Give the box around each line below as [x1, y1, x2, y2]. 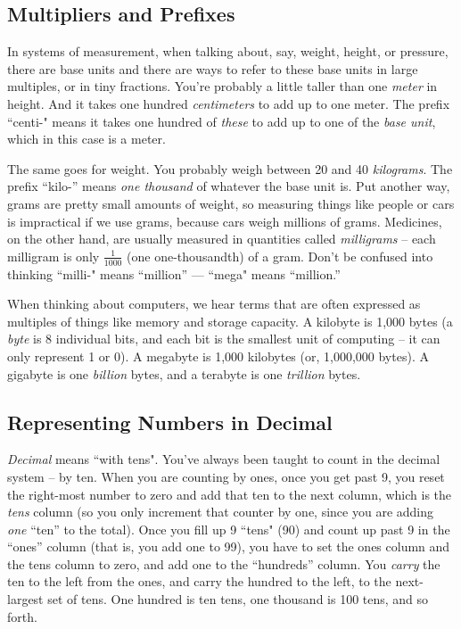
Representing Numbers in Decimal [7, 408, 333, 435]
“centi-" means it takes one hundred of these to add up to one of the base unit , [7, 112, 436, 130]
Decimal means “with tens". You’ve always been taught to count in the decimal [7, 450, 440, 468]
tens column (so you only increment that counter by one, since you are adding [7, 502, 434, 521]
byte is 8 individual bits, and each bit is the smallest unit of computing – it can [7, 329, 440, 348]
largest [7, 590, 44, 608]
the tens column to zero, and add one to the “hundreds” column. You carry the [7, 554, 440, 573]
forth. [7, 607, 37, 625]
